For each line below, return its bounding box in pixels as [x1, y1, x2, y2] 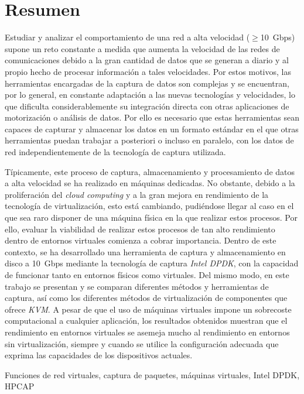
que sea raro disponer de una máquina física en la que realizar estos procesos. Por [5, 211, 298, 224]
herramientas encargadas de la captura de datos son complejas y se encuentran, [5, 77, 289, 89]
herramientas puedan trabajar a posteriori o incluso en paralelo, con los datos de [5, 134, 294, 146]
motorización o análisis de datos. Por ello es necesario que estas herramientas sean [5, 111, 300, 124]
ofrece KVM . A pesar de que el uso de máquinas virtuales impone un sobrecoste [5, 303, 292, 315]
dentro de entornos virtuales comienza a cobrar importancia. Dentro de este [5, 234, 276, 246]
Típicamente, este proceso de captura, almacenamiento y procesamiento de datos [5, 165, 295, 177]
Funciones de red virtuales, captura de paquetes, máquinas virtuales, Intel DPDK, [5, 368, 300, 381]
